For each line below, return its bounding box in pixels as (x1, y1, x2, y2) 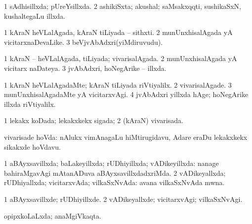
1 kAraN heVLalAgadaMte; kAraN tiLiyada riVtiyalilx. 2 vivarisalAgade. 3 (4, 79, 232, 90)
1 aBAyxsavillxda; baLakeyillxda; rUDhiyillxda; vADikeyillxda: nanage (4, 158, 219, 168)
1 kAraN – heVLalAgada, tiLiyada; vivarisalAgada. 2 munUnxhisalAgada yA (4, 53, 237, 64)
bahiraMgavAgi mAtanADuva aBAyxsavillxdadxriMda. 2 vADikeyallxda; (4, 167, 226, 178)
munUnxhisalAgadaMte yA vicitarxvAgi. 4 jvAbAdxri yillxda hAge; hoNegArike (4, 89, 249, 99)
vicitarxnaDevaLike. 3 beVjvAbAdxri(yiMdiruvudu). (4, 36, 163, 47)
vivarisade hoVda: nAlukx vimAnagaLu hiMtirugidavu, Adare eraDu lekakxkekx (4, 131, 248, 142)
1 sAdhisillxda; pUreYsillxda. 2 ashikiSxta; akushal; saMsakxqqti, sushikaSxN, (4, 1, 241, 11)
